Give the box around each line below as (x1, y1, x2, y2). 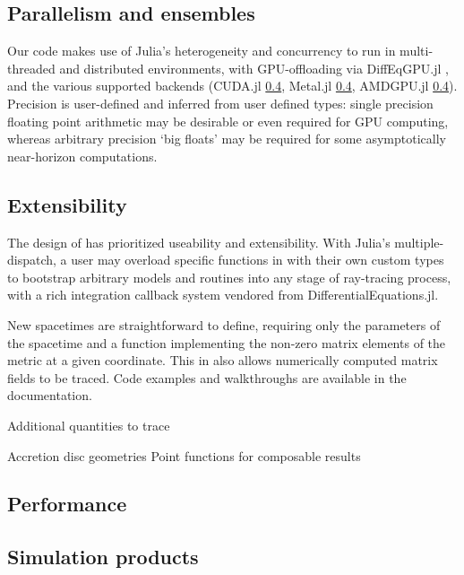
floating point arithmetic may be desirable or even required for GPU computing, (7, 111, 449, 130)
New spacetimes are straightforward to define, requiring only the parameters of (7, 315, 441, 334)
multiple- (394, 232, 444, 251)
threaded (7, 58, 56, 77)
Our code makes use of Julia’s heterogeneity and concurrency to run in (7, 41, 396, 60)
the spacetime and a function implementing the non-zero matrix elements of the (7, 333, 446, 352)
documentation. (7, 386, 92, 405)
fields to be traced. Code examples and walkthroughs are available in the (7, 368, 407, 387)
